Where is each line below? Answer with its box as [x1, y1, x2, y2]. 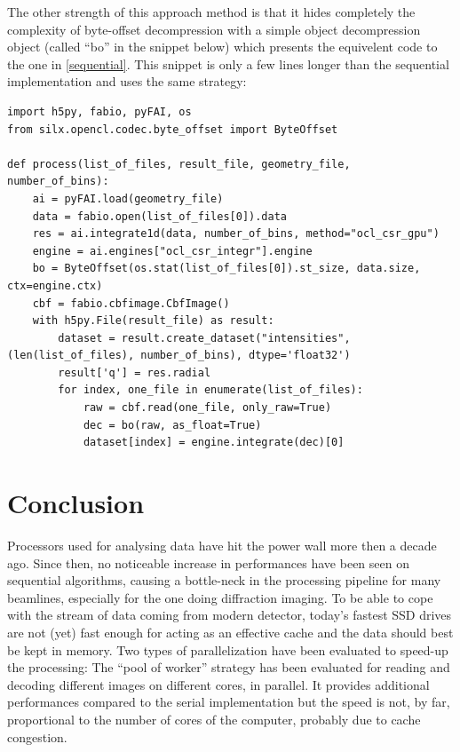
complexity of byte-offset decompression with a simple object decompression [7, 20, 421, 38]
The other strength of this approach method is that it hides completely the [7, 3, 416, 20]
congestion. [7, 727, 67, 746]
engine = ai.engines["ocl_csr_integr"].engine [32, 244, 313, 257]
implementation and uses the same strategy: [7, 72, 247, 91]
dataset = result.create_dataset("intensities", [58, 331, 351, 344]
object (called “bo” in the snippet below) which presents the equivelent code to [7, 37, 438, 56]
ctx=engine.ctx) [7, 279, 103, 292]
